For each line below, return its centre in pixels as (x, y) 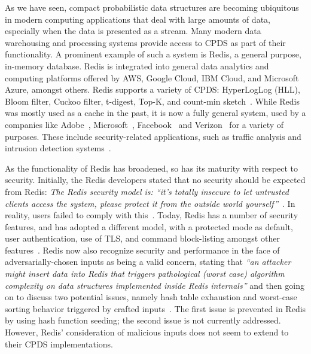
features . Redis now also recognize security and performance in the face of (142, 250)
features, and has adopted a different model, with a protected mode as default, (149, 226)
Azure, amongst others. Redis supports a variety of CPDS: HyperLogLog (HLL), (153, 89)
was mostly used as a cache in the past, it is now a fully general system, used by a (155, 113)
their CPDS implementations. (59, 344)
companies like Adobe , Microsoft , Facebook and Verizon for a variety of (144, 124)
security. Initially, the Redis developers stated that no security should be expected (155, 180)
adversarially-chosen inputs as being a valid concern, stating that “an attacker (148, 262)
